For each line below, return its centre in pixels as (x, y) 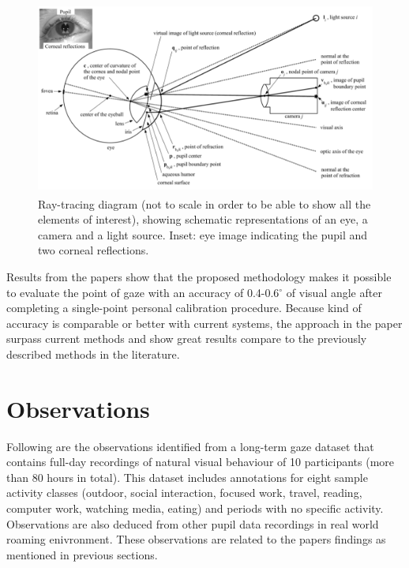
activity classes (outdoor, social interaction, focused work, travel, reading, (184, 493)
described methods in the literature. (93, 354)
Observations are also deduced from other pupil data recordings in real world (193, 523)
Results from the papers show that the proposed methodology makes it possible (199, 276)
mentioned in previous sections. (82, 554)
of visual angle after (334, 292)
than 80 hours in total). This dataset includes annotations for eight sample (187, 477)
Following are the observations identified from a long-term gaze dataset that (190, 446)
